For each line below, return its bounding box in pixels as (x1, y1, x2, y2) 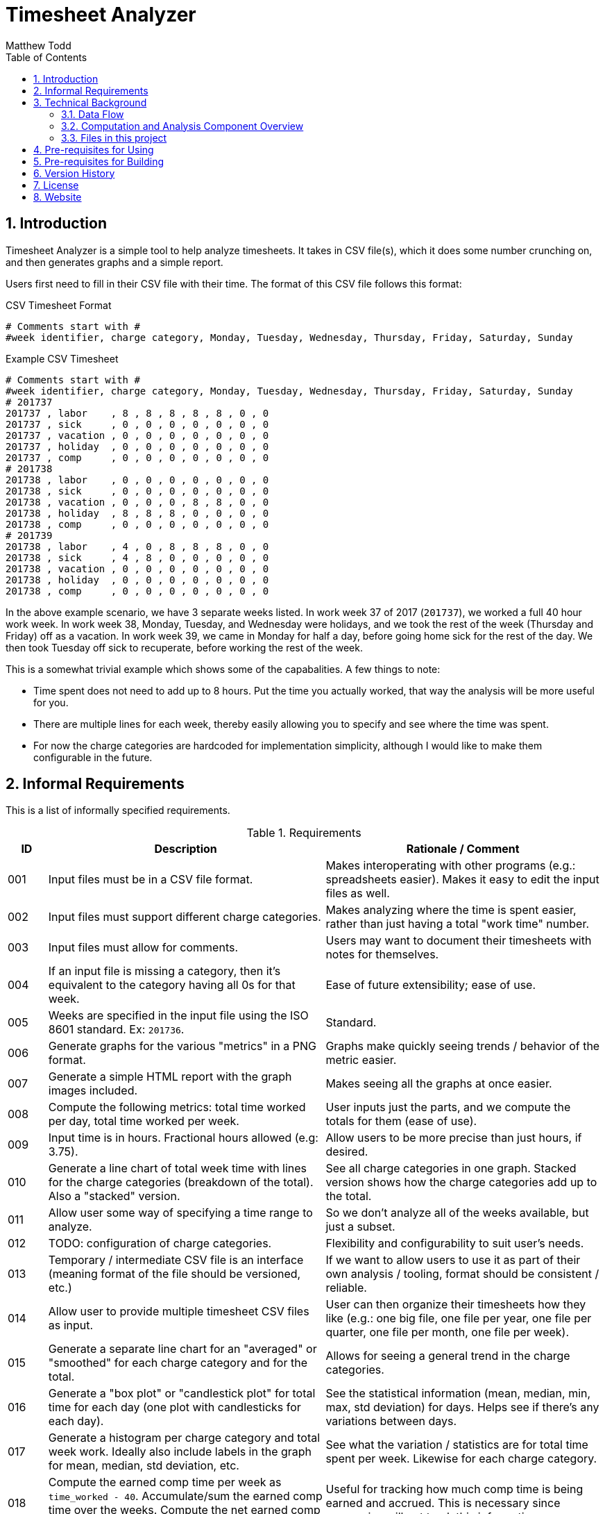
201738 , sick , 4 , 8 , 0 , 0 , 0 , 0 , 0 (6, 551, 269, 563)
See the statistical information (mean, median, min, (325, 1386, 591, 1401)
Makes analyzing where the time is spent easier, (325, 903, 577, 917)
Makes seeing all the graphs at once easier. (325, 1076, 552, 1091)
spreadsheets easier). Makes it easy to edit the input (325, 872, 599, 887)
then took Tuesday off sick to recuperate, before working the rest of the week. (6, 641, 363, 654)
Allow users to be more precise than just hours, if (325, 1131, 582, 1145)
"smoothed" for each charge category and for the (48, 1356, 307, 1370)
